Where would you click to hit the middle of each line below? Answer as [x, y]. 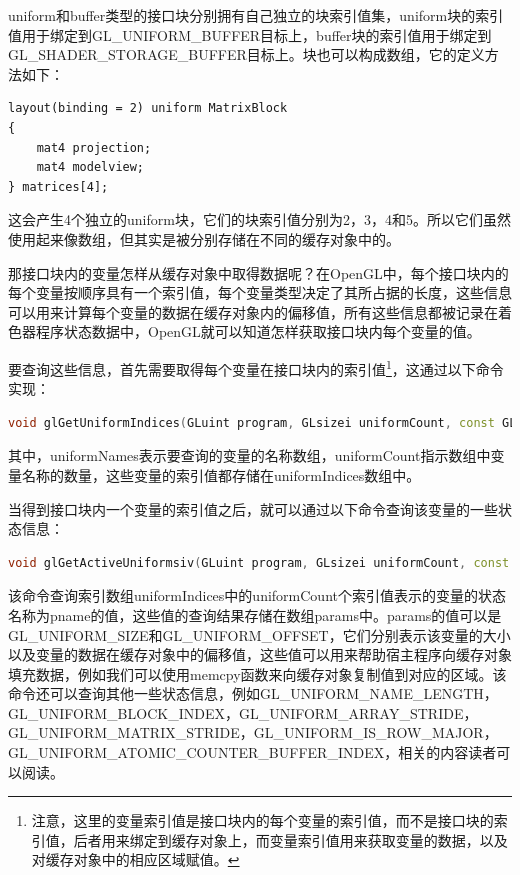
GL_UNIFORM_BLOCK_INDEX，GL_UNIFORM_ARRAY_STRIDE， [243, 712]
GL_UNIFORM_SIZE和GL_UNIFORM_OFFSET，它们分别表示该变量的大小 [259, 634]
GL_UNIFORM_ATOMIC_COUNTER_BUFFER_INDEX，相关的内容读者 [252, 752]
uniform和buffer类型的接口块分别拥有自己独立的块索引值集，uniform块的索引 [256, 15]
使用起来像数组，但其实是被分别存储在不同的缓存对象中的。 [204, 238]
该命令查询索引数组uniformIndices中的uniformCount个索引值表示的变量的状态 [257, 595]
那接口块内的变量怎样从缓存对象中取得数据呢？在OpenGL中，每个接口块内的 [258, 272]
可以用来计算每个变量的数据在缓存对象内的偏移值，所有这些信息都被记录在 [253, 311]
